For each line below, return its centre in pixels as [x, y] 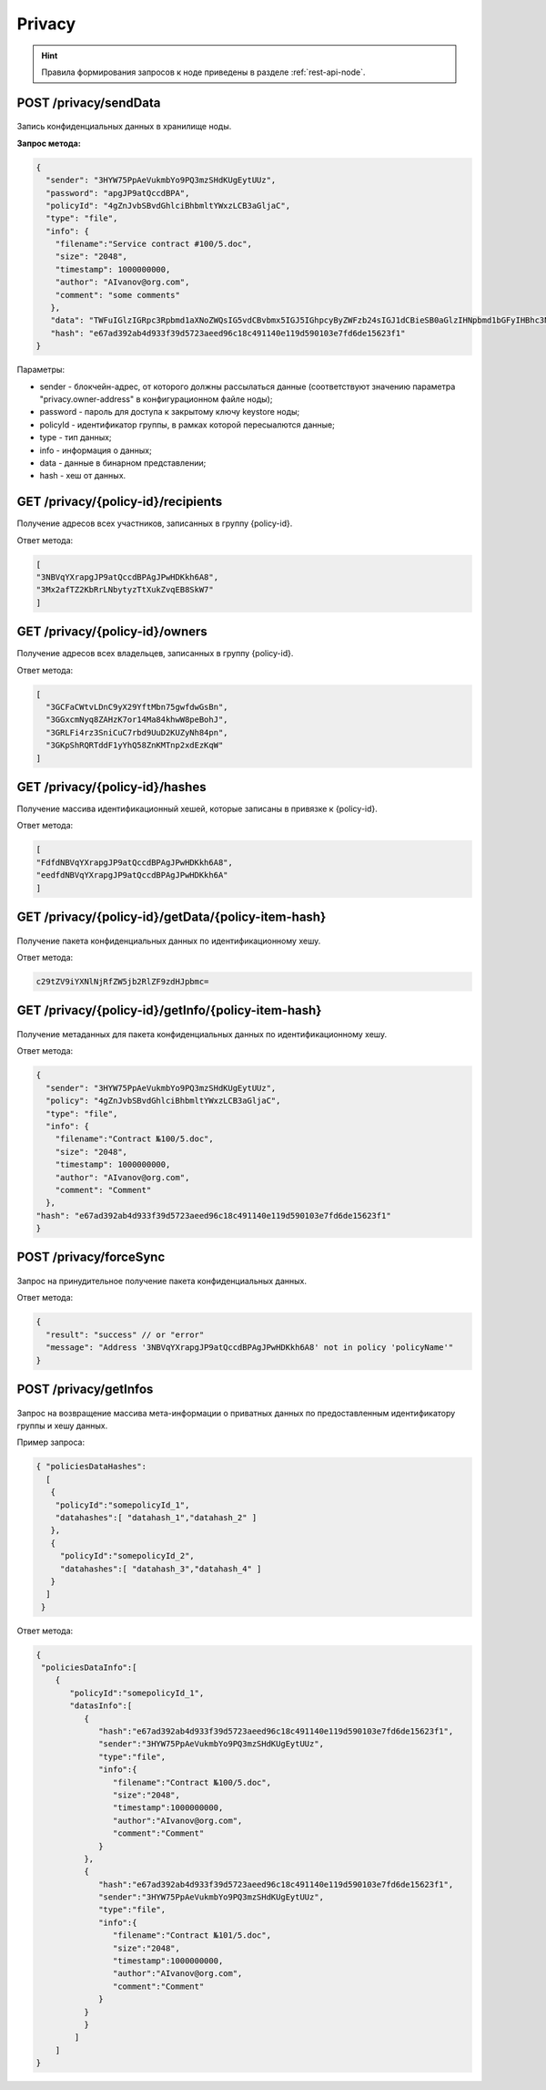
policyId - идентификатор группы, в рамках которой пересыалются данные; [187, 425]
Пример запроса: [51, 1442]
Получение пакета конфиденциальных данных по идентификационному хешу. [169, 941]
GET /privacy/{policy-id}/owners [112, 632]
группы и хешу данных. [62, 1426]
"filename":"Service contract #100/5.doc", [153, 244]
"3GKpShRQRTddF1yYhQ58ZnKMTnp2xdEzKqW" [135, 746]
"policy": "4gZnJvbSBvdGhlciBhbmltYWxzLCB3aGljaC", [163, 1101]
